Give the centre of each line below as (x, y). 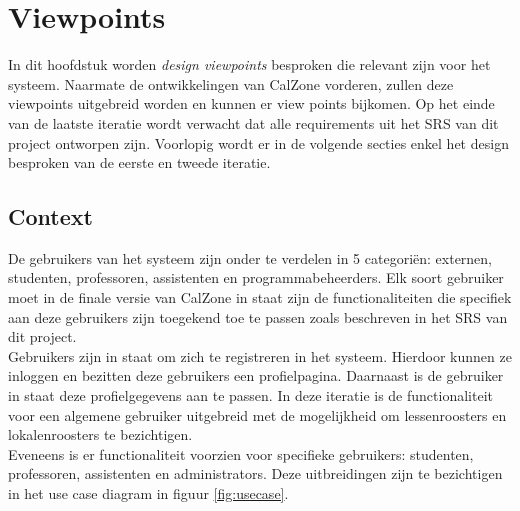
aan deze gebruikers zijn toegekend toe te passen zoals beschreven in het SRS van (258, 316)
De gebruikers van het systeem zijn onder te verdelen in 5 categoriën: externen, (250, 257)
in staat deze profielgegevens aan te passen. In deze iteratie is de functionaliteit (250, 395)
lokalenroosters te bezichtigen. (100, 434)
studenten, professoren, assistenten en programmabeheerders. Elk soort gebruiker (256, 277)
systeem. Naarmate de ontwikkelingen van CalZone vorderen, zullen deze (231, 83)
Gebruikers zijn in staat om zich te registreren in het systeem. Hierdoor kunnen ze (260, 355)
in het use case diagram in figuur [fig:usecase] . (148, 493)
